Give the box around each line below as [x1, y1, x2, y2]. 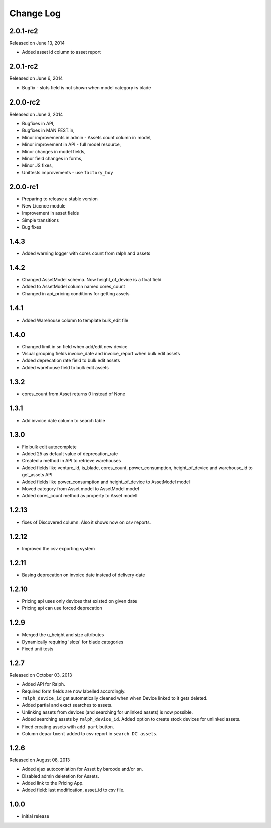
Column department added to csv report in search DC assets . [22, 731, 158, 737]
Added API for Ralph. [22, 681, 65, 687]
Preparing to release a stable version [22, 196, 98, 202]
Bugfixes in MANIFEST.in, [22, 127, 75, 133]
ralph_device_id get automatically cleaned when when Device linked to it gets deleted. [22, 695, 208, 701]
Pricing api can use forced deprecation [22, 605, 102, 611]
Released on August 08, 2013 [9, 757, 70, 763]
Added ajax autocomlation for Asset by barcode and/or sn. [22, 766, 143, 772]
